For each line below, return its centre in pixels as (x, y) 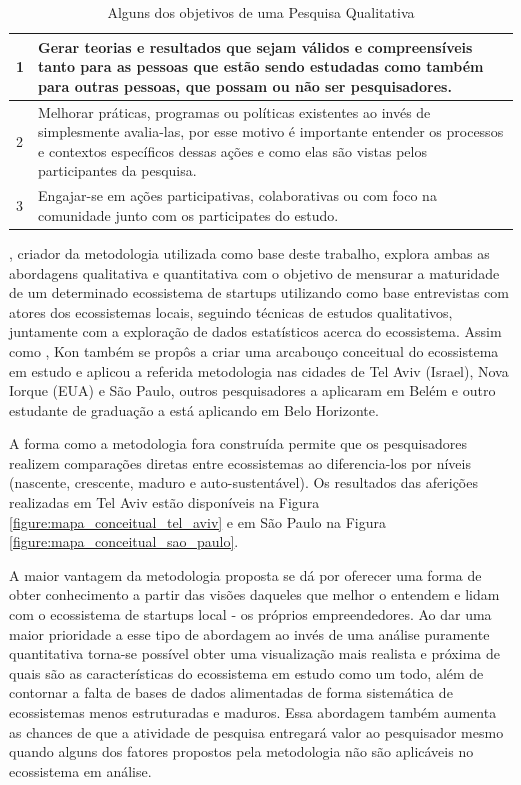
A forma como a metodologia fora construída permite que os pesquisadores (238, 443)
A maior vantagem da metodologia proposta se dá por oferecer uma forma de (245, 574)
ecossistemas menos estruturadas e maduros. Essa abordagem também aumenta (253, 712)
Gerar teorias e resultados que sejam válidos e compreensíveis (255, 46)
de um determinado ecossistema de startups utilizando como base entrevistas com (259, 292)
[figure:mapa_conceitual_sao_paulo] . (124, 541)
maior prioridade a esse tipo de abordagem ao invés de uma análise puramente (249, 633)
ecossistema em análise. (80, 770)
